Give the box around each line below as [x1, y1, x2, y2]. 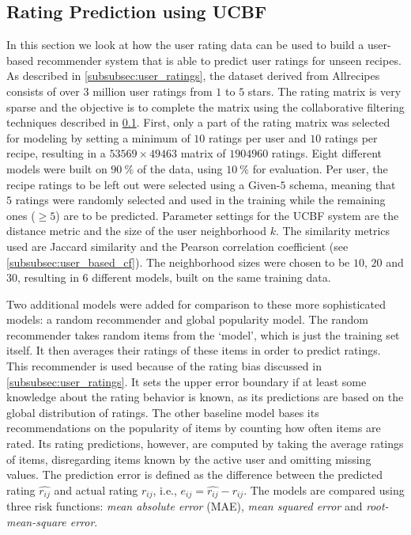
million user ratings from [92, 82, 213, 99]
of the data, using [137, 160, 223, 176]
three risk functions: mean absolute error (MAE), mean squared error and [6, 498, 363, 514]
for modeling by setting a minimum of [6, 129, 190, 146]
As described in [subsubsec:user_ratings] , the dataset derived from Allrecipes [6, 67, 380, 84]
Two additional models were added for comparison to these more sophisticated [6, 295, 386, 312]
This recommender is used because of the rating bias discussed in [6, 358, 322, 374]
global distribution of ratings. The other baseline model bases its [6, 404, 319, 420]
